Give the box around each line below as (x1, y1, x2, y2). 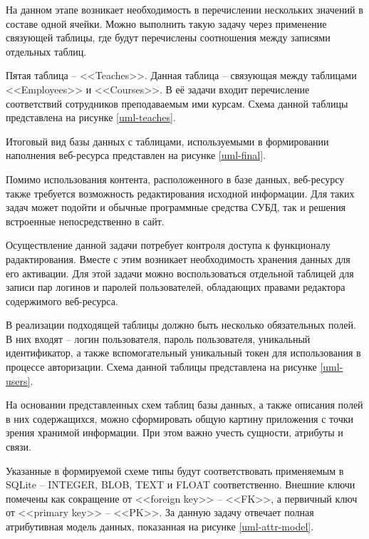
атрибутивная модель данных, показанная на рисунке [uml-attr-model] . (6, 519, 314, 533)
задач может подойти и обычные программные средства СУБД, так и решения (6, 200, 346, 215)
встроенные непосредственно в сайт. (6, 213, 165, 228)
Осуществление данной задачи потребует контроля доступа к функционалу (6, 237, 331, 252)
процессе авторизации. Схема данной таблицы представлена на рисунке (6, 359, 317, 374)
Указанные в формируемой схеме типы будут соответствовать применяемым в (6, 463, 344, 478)
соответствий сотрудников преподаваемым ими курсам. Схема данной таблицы (6, 96, 348, 111)
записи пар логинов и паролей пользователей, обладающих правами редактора (6, 279, 345, 294)
